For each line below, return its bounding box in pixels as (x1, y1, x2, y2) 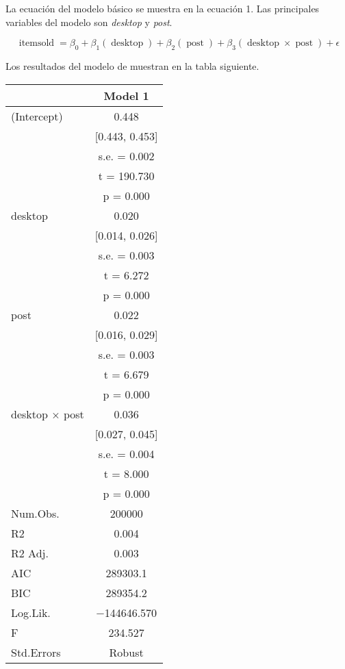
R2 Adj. (11, 544, 49, 561)
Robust (109, 644, 144, 660)
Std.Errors (11, 644, 61, 660)
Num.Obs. (11, 505, 60, 521)
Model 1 (103, 87, 149, 103)
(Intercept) (11, 108, 63, 124)
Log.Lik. (11, 604, 51, 620)
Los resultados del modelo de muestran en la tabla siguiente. (5, 58, 259, 73)
